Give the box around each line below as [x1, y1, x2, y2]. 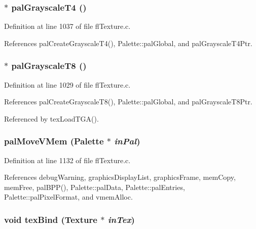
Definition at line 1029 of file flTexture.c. [4, 79, 131, 90]
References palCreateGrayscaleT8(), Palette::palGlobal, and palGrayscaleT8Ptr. [4, 96, 252, 107]
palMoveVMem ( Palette [4, 135, 104, 147]
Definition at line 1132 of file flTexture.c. [4, 155, 131, 165]
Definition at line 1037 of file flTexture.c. [4, 21, 131, 31]
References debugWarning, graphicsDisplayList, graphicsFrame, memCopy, [4, 172, 236, 182]
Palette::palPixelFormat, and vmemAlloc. [4, 192, 133, 202]
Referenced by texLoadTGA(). [4, 113, 99, 124]
